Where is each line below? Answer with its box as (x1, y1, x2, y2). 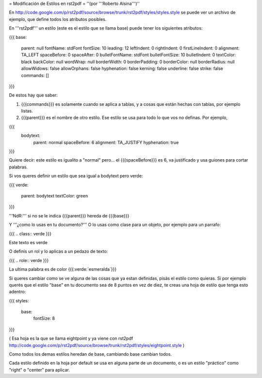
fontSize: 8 (33, 315, 55, 321)
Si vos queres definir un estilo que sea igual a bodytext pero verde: (9, 173, 143, 179)
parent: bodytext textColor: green (21, 193, 88, 198)
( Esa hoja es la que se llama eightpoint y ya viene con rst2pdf (9, 335, 133, 342)
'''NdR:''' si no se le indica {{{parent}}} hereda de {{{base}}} (9, 213, 130, 218)
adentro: (9, 289, 26, 295)
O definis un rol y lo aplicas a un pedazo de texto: (9, 248, 108, 254)
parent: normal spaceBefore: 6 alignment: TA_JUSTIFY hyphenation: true (33, 139, 179, 145)
